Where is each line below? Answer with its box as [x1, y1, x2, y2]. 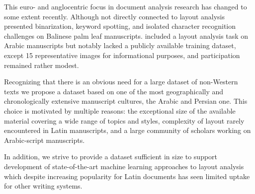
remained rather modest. [4, 60, 79, 70]
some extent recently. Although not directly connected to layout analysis [4, 11, 225, 21]
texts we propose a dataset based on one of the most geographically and [4, 86, 224, 96]
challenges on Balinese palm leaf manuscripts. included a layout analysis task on [4, 30, 249, 41]
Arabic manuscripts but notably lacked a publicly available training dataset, [4, 40, 236, 51]
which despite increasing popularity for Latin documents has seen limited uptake [4, 171, 250, 181]
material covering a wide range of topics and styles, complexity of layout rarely [4, 115, 245, 126]
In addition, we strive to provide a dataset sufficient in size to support [4, 151, 218, 162]
